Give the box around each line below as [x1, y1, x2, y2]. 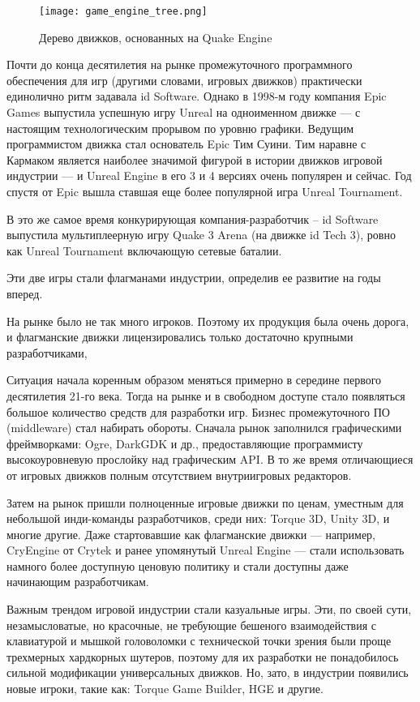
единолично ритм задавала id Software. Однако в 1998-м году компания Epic [6, 88, 387, 105]
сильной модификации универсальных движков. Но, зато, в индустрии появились [6, 664, 409, 681]
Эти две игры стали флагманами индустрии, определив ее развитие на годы [6, 269, 381, 286]
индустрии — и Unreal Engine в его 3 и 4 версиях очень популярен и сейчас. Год [6, 167, 412, 184]
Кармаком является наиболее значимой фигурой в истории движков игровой [6, 151, 383, 168]
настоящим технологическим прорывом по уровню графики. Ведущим [6, 119, 354, 136]
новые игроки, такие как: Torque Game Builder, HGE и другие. [6, 680, 324, 697]
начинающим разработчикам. [6, 573, 149, 590]
